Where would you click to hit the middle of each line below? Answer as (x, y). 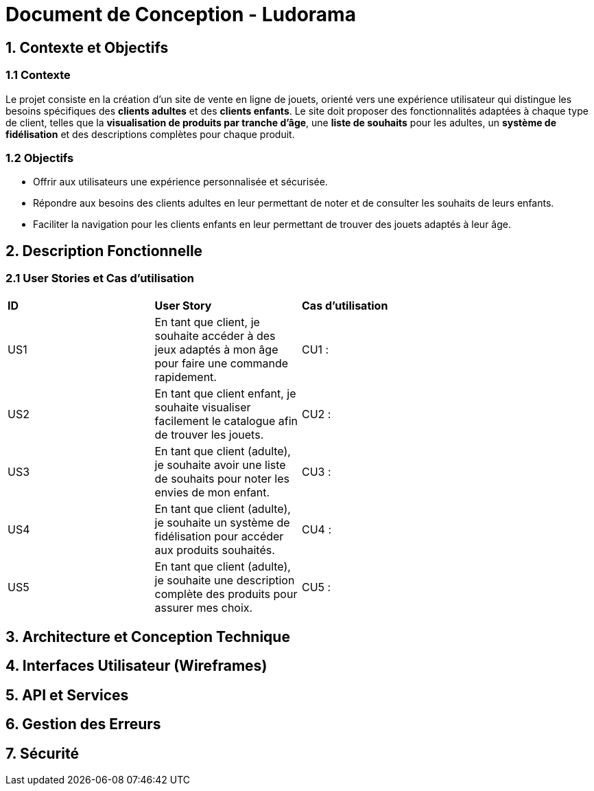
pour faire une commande (222, 363)
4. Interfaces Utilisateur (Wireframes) (136, 666)
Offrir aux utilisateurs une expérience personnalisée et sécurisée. (180, 182)
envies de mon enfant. (212, 492)
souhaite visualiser (203, 407)
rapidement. (186, 377)
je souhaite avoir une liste (220, 465)
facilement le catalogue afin (226, 421)
